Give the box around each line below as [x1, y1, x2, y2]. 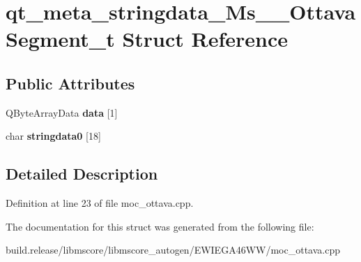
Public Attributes [6, 72, 135, 94]
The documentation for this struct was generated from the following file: [6, 219, 314, 233]
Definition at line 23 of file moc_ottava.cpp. [6, 196, 194, 210]
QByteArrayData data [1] [6, 105, 118, 119]
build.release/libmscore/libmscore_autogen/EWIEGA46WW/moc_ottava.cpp [6, 242, 340, 257]
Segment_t [6, 24, 115, 53]
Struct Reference [122, 24, 289, 53]
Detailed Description [6, 163, 158, 184]
